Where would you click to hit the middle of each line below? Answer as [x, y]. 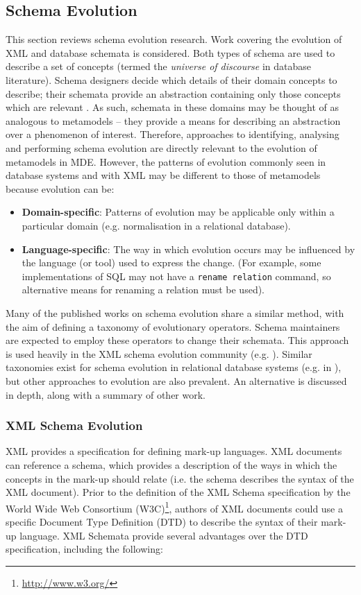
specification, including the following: [84, 549]
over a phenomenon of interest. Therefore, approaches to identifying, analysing [173, 134]
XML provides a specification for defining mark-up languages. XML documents [174, 451]
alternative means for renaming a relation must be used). [143, 290]
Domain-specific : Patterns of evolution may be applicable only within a [178, 212]
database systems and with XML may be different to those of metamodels [163, 175]
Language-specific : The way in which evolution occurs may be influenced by [188, 249]
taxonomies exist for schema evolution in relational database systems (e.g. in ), [174, 367]
